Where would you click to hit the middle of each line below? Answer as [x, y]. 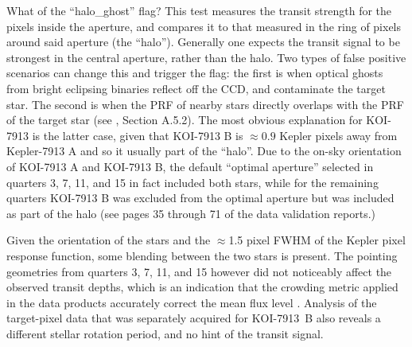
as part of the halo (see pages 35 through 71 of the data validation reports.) [191, 213]
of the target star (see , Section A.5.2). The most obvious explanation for [185, 120]
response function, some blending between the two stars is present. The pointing [202, 255]
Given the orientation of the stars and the [109, 240]
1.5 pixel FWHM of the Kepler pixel [317, 240]
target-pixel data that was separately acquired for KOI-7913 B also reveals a [194, 318]
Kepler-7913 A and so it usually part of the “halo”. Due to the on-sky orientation [204, 151]
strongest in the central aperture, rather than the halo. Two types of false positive [206, 57]
